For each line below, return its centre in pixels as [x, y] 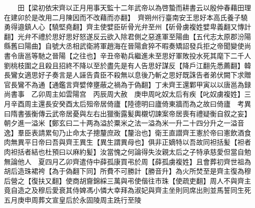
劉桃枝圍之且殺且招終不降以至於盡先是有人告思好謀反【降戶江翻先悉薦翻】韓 [127, 65]
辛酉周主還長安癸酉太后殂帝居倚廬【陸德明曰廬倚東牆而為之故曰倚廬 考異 [131, 103]
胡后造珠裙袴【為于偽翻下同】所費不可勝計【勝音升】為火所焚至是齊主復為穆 [127, 171]
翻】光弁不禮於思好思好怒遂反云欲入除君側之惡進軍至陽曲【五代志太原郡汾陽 [127, 36]
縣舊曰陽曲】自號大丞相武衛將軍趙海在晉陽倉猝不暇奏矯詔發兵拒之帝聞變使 [124, 46]
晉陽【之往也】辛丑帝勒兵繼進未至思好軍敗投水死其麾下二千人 [151, 55]
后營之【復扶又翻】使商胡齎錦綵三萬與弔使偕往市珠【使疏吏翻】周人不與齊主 [127, 180]
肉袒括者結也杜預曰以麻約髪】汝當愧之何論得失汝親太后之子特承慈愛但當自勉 [127, 151]
